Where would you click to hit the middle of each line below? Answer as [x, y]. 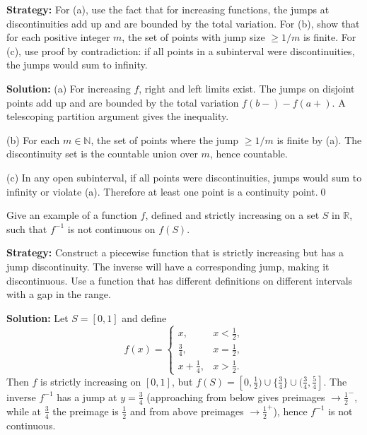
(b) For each [33, 139]
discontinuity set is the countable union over [102, 154]
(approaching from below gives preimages [236, 397]
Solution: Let [37, 317]
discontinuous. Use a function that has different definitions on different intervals [180, 280]
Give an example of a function [72, 215]
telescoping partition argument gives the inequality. [118, 116]
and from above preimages [187, 411]
